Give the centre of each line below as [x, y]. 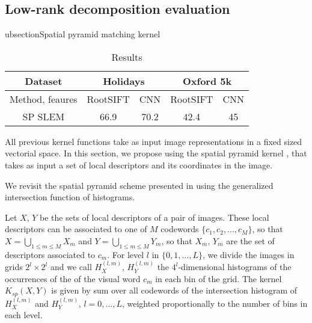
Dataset [44, 81]
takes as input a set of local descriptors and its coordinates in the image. [139, 165]
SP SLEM [44, 116]
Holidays [124, 81]
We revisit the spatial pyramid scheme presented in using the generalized [139, 185]
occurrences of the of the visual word [73, 278]
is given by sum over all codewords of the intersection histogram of [174, 290]
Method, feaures [44, 99]
